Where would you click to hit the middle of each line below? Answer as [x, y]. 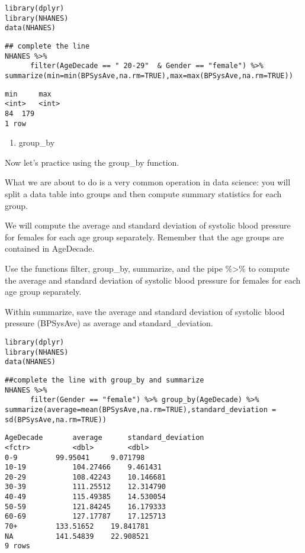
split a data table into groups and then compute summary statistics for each [143, 194]
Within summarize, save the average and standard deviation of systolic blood [145, 311]
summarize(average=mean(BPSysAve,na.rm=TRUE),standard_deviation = [141, 409]
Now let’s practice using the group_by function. [92, 162]
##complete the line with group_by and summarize [105, 380]
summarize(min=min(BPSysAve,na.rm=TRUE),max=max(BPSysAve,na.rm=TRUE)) [149, 75]
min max [28, 94]
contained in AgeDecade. [50, 248]
